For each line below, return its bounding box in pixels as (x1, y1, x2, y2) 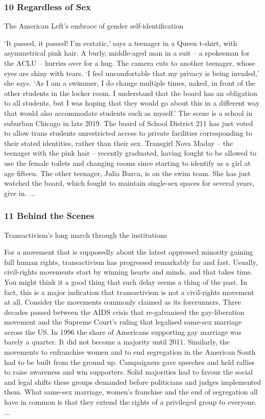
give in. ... (4, 187, 35, 198)
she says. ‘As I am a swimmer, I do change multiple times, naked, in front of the (4, 78, 256, 88)
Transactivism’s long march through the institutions (4, 229, 167, 240)
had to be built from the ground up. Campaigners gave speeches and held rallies (4, 356, 255, 367)
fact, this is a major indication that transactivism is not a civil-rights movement (4, 286, 254, 297)
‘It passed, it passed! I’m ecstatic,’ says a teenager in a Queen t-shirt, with (4, 37, 237, 48)
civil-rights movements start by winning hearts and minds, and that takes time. (4, 266, 253, 277)
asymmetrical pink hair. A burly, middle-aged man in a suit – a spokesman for (4, 47, 250, 58)
